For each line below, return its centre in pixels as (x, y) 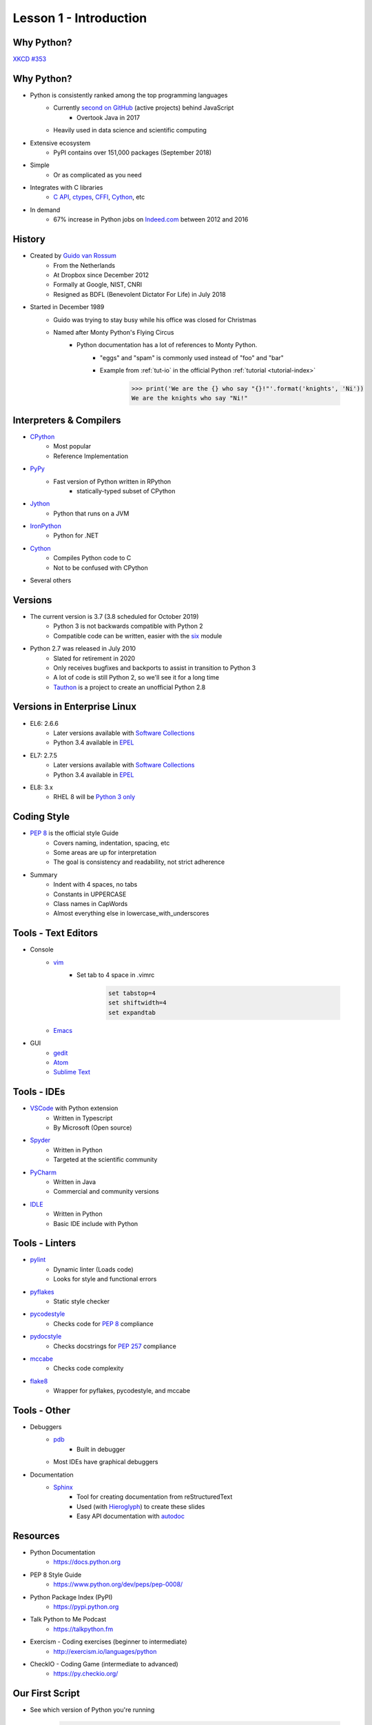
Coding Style (41, 817)
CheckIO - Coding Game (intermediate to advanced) (104, 1664)
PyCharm (43, 1172)
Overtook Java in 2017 (108, 117)
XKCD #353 (30, 59)
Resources (36, 1536)
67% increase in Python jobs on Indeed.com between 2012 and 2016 (151, 219)
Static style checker (82, 1301)
